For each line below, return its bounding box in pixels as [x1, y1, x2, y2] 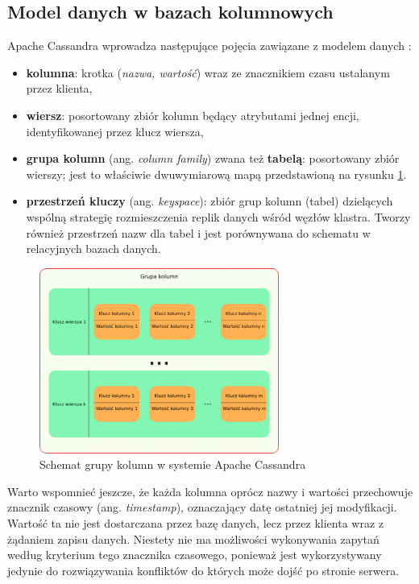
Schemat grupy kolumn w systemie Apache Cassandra [39, 456, 306, 473]
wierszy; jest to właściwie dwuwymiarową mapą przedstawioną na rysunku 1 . [26, 165, 407, 182]
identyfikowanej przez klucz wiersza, [26, 122, 204, 139]
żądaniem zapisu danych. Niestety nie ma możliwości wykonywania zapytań [7, 530, 380, 547]
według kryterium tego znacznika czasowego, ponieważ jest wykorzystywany [7, 546, 382, 563]
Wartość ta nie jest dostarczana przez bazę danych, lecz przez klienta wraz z [7, 514, 384, 531]
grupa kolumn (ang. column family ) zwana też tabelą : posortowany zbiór [26, 150, 400, 167]
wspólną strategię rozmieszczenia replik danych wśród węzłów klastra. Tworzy [26, 208, 411, 225]
